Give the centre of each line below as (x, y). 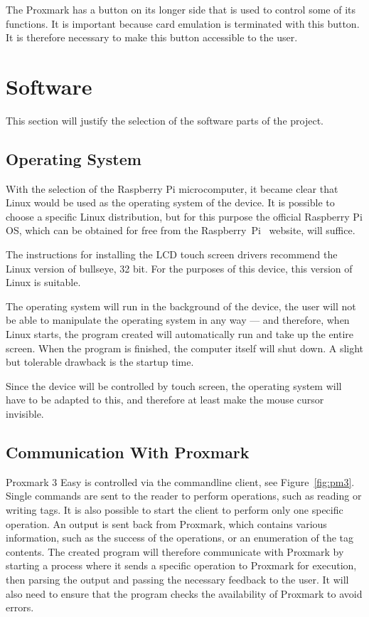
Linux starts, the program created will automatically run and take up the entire (180, 334)
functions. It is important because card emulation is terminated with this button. (183, 23)
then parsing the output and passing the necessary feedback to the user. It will (177, 579)
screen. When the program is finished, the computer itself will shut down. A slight (185, 348)
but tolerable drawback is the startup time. (100, 362)
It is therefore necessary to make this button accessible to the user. (152, 37)
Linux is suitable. (43, 282)
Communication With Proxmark (128, 452)
